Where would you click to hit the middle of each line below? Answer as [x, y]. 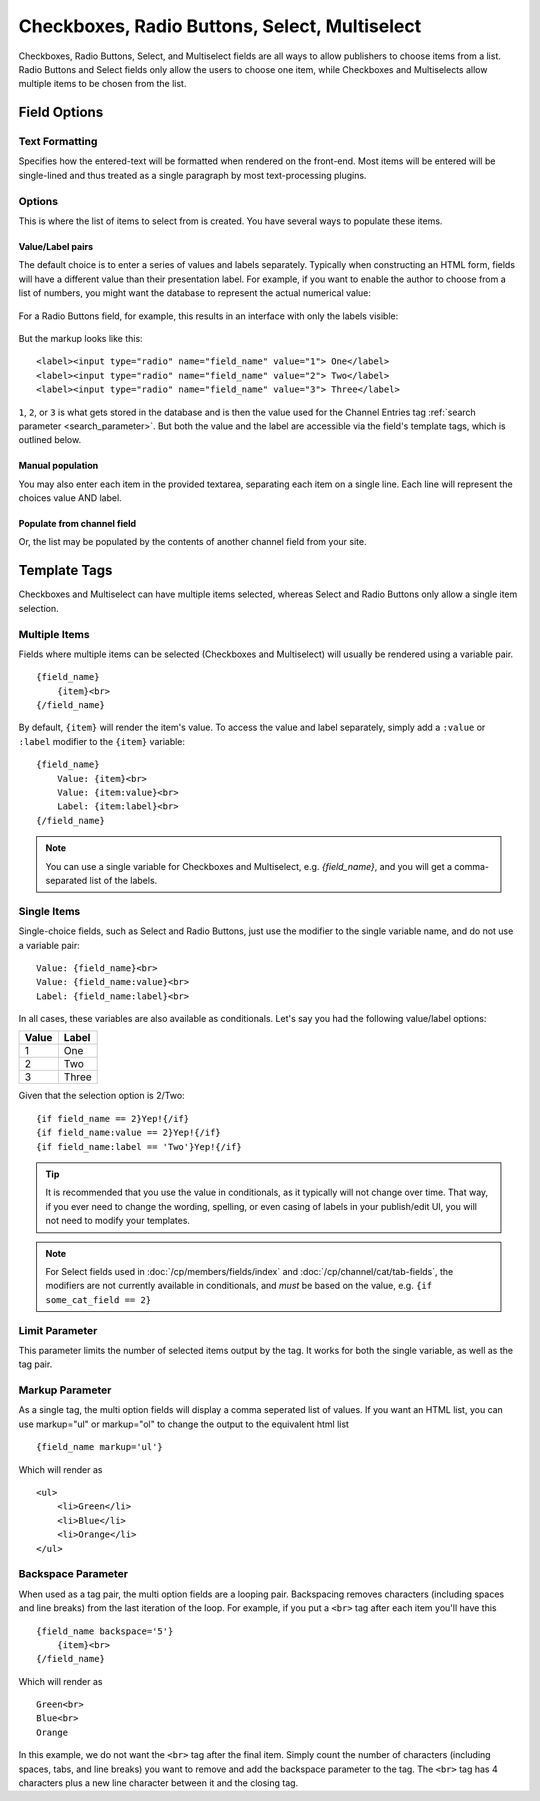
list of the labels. [123, 880]
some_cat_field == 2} [98, 1299]
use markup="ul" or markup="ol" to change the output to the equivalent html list [184, 1424]
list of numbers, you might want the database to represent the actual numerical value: [195, 293]
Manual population [58, 466]
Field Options [61, 112]
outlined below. [50, 440]
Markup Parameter [65, 1390]
